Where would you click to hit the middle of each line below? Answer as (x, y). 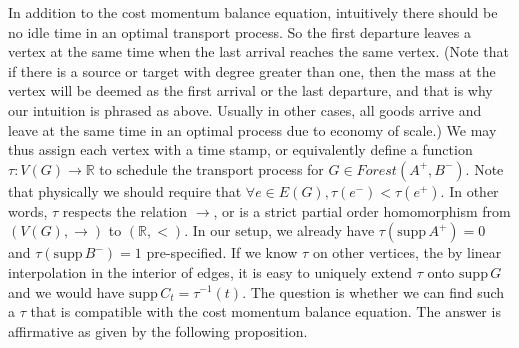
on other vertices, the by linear (407, 252)
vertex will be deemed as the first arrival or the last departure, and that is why (250, 90)
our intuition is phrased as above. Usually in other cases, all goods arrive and (245, 109)
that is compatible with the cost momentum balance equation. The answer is (265, 311)
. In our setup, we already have (279, 230)
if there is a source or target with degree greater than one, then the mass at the (252, 70)
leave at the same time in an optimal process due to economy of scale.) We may (252, 129)
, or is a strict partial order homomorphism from (362, 210)
